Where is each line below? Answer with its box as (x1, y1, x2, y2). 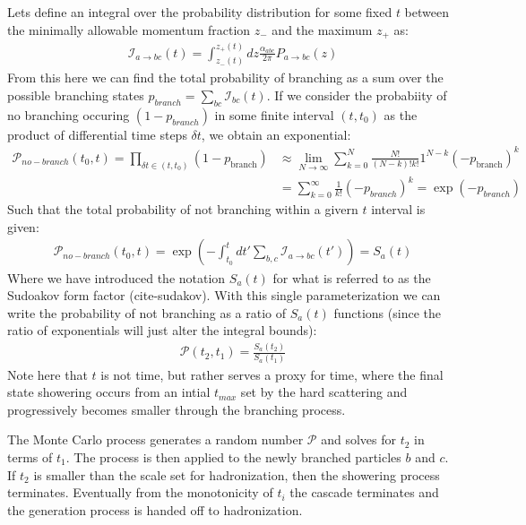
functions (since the (333, 303, 441, 322)
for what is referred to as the (272, 268, 431, 287)
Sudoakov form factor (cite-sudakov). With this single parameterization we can (7, 286, 441, 305)
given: (7, 217, 39, 236)
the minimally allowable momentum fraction (7, 20, 251, 39)
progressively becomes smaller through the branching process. (7, 400, 346, 418)
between (404, 3, 449, 21)
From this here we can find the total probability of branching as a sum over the (7, 68, 444, 87)
